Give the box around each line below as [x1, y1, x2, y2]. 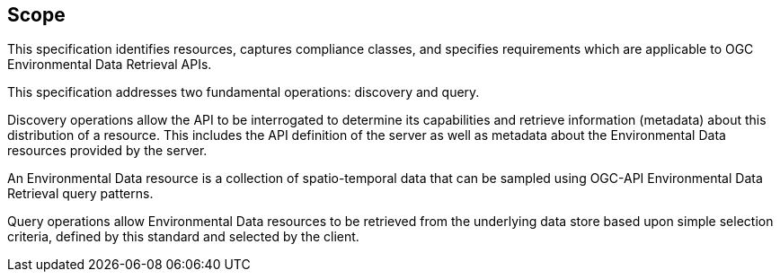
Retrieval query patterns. [7, 186, 154, 202]
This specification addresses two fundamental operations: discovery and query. [7, 84, 480, 100]
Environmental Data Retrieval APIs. [7, 57, 212, 73]
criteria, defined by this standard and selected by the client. [7, 229, 359, 245]
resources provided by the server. [7, 143, 208, 159]
